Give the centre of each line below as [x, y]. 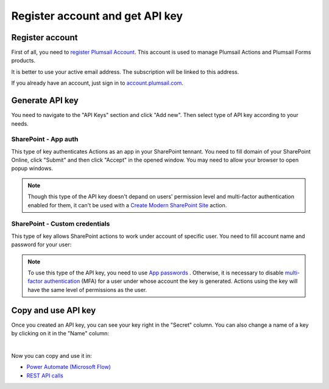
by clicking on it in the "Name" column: [60, 334]
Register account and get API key [97, 16]
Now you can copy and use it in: [52, 355]
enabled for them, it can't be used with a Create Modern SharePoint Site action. [127, 205]
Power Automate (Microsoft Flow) [69, 367]
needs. [20, 123]
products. [23, 60]
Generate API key [45, 101]
